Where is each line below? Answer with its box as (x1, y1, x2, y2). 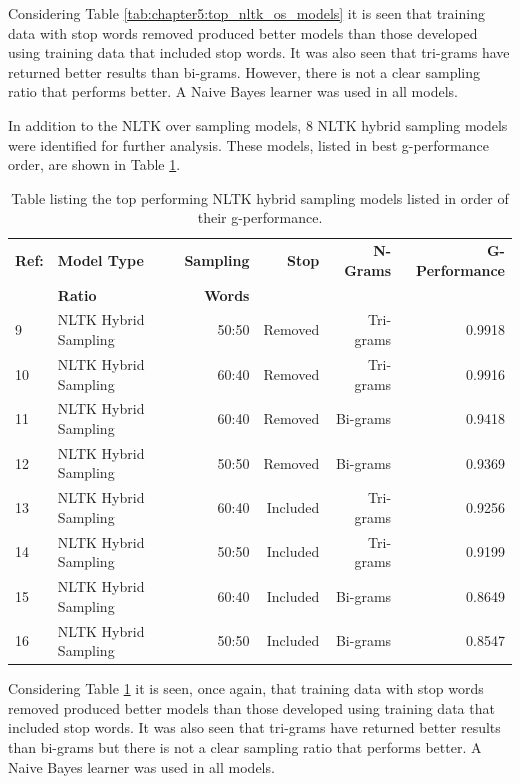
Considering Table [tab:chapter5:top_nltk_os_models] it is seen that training (8, 3, 485, 23)
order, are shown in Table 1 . (8, 154, 181, 175)
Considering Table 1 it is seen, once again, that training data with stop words (8, 678, 484, 699)
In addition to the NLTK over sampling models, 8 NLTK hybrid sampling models (8, 114, 508, 135)
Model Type (57, 249, 144, 270)
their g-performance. (197, 207, 323, 228)
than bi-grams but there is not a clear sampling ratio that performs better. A (8, 737, 482, 757)
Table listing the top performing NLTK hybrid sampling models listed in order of (11, 187, 509, 208)
